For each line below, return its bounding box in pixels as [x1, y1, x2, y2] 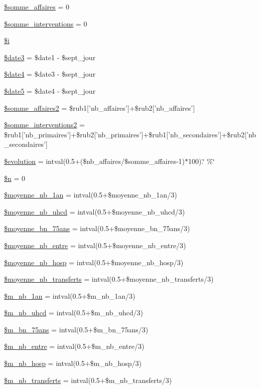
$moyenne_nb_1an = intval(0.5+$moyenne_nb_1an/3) [4, 189, 177, 200]
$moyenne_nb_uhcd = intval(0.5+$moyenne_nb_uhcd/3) [4, 206, 185, 217]
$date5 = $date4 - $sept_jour [4, 85, 96, 96]
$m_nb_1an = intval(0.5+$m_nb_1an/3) [4, 290, 136, 301]
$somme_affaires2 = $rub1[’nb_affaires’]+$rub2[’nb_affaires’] [4, 102, 195, 113]
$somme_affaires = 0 [4, 2, 70, 12]
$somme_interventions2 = [4, 119, 85, 130]
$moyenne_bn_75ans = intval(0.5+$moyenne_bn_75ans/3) [4, 223, 190, 234]
